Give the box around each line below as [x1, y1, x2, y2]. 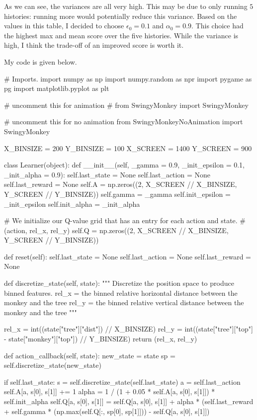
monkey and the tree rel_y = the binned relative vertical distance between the [4, 297, 244, 308]
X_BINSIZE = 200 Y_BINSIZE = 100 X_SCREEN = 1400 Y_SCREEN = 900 [4, 143, 252, 153]
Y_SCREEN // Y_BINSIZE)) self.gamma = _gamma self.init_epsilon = [4, 188, 231, 199]
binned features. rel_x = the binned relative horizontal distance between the [4, 287, 238, 298]
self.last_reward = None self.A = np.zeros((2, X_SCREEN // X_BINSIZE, [4, 179, 237, 189]
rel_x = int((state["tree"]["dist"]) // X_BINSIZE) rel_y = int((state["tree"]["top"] [4, 324, 253, 334]
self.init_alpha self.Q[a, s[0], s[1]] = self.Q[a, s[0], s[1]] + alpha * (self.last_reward [4, 396, 254, 406]
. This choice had [191, 20, 244, 31]
